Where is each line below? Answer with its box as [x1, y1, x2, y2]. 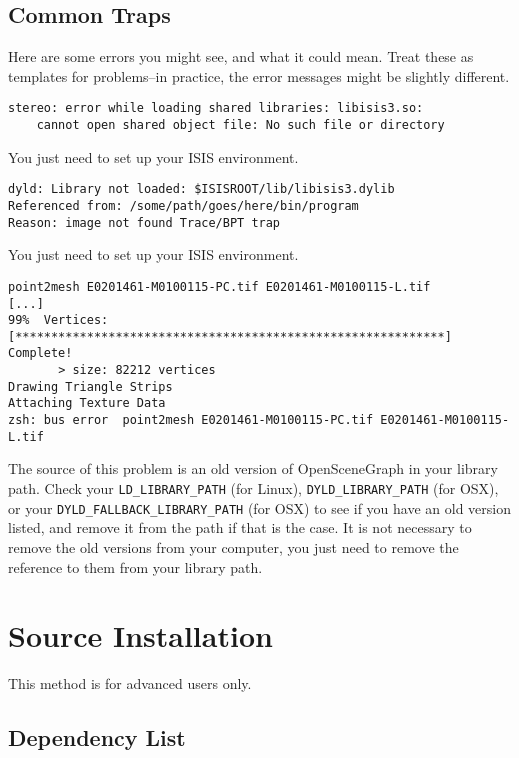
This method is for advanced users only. [8, 673, 252, 694]
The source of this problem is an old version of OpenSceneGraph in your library [8, 458, 498, 479]
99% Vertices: [8, 313, 109, 328]
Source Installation [8, 615, 273, 656]
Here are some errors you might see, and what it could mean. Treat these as [8, 46, 474, 67]
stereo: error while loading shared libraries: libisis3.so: [8, 101, 424, 116]
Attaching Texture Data [8, 396, 166, 411]
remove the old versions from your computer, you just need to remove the [8, 536, 459, 557]
